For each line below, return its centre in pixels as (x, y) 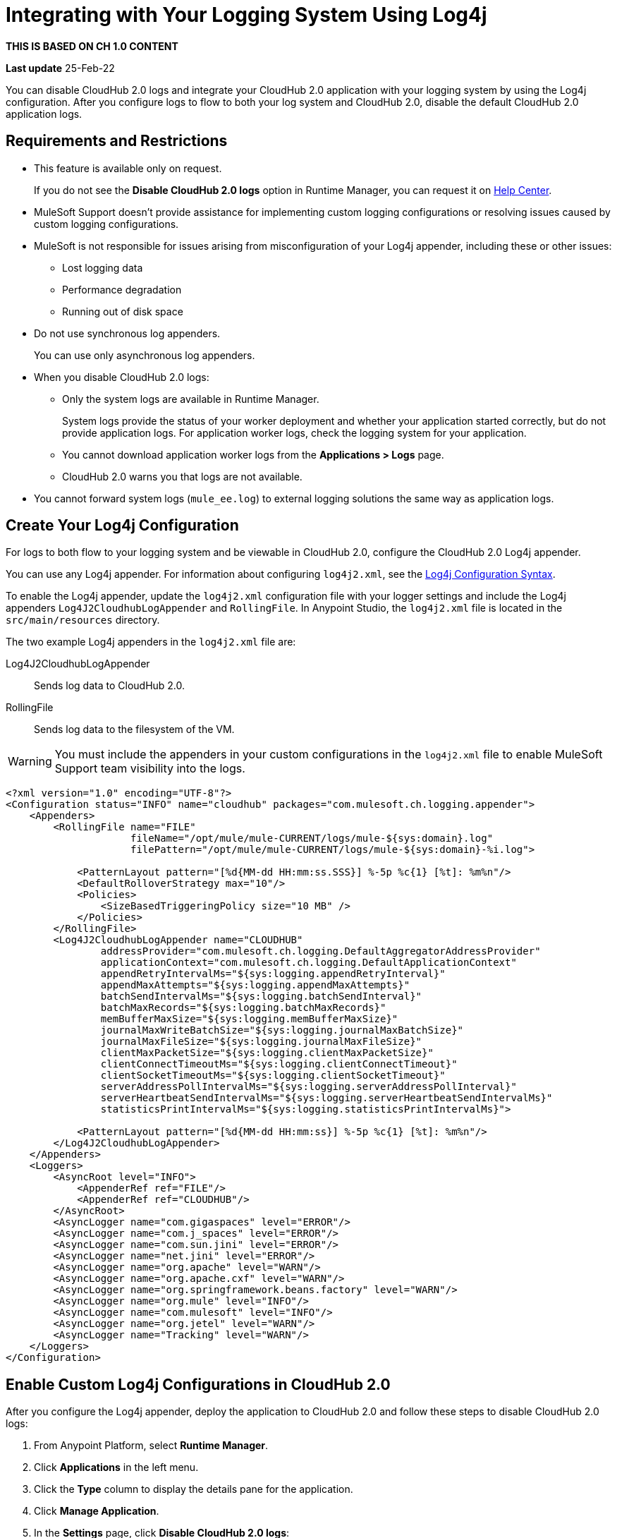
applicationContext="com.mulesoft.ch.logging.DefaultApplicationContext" (308, 963)
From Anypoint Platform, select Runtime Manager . (151, 1446)
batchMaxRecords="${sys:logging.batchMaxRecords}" (243, 1008)
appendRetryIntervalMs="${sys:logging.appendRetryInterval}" (273, 974)
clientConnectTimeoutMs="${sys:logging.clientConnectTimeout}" (279, 1064)
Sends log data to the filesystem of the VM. (134, 729)
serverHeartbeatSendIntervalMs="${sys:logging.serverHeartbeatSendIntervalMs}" (326, 1098)
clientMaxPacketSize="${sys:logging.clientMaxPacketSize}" (267, 1053)
